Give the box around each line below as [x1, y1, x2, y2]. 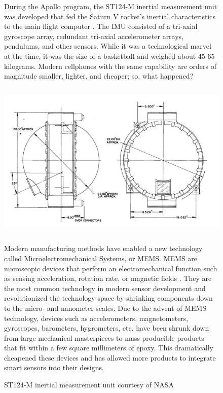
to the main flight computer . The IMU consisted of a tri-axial [4, 21, 198, 31]
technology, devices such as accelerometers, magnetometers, [4, 312, 189, 323]
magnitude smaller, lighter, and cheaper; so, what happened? [4, 70, 194, 81]
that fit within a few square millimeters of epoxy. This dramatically [4, 342, 213, 353]
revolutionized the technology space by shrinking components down [4, 293, 213, 303]
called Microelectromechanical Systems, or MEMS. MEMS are [4, 253, 198, 263]
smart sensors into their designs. [4, 362, 104, 373]
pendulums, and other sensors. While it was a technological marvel [4, 41, 211, 51]
